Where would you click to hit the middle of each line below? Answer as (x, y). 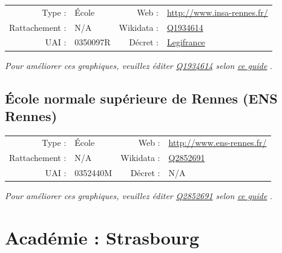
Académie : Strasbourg (102, 238)
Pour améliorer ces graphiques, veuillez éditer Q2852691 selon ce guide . (139, 196)
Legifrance (186, 42)
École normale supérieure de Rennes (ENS (141, 98)
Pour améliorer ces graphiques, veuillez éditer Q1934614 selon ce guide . (139, 65)
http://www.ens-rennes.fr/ (218, 143)
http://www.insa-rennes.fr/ (217, 12)
